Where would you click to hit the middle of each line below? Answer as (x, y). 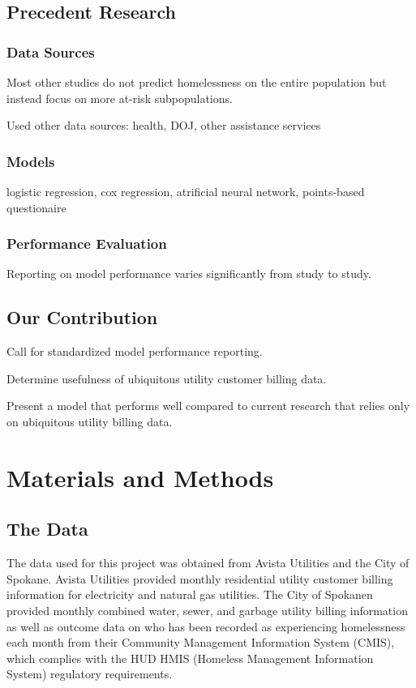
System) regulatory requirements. (90, 674)
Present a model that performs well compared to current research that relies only (208, 406)
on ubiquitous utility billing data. (90, 421)
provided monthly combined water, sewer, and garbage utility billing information (207, 610)
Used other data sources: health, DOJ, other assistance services (164, 125)
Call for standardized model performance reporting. (135, 351)
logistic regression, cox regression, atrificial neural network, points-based (186, 191)
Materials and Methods (140, 477)
